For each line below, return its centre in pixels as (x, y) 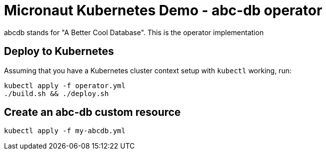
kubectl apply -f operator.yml (65, 85)
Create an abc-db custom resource (92, 112)
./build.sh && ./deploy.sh (56, 93)
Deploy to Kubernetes (59, 51)
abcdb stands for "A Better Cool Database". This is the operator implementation (134, 32)
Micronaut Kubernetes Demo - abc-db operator (163, 10)
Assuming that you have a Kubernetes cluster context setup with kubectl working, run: (148, 70)
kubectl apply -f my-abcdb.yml (65, 131)
